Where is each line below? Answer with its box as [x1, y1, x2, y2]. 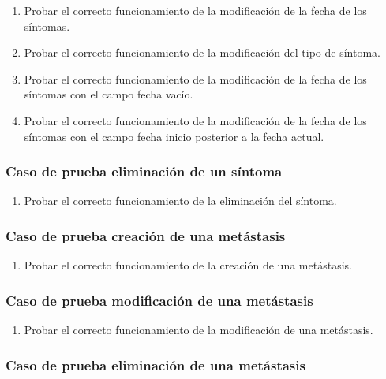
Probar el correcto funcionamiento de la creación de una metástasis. [24, 257, 352, 273]
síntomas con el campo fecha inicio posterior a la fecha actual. [24, 128, 324, 144]
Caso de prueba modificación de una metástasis [6, 290, 313, 310]
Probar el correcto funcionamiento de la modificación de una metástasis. [24, 321, 373, 337]
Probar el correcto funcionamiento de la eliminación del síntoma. [24, 192, 337, 209]
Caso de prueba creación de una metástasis [6, 225, 286, 245]
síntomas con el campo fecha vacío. [24, 86, 193, 102]
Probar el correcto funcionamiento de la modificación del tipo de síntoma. [24, 44, 380, 61]
